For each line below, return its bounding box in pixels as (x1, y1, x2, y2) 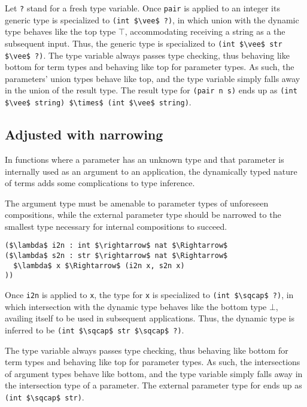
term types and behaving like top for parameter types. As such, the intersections (5, 356, 300, 368)
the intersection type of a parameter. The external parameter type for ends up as (5, 379, 302, 391)
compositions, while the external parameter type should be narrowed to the (5, 208, 281, 221)
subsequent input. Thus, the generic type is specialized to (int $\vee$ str (5, 37, 282, 49)
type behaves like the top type (5, 25, 116, 38)
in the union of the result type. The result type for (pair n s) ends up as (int (5, 84, 297, 96)
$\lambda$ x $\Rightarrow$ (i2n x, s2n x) (13, 261, 185, 270)
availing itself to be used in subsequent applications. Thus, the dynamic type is (5, 312, 294, 324)
